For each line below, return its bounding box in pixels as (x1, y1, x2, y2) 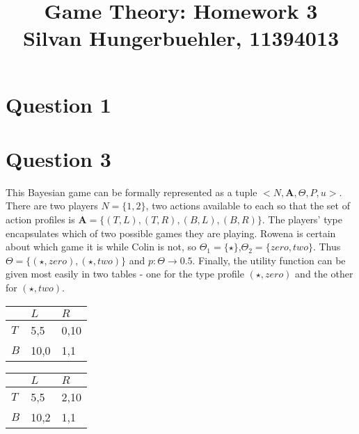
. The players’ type (262, 212, 343, 227)
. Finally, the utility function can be (192, 252, 346, 267)
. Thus (312, 239, 341, 254)
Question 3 (6, 144, 111, 172)
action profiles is (6, 212, 75, 227)
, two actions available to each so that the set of (145, 198, 350, 213)
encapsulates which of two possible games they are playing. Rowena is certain (6, 225, 336, 240)
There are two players (6, 198, 98, 213)
